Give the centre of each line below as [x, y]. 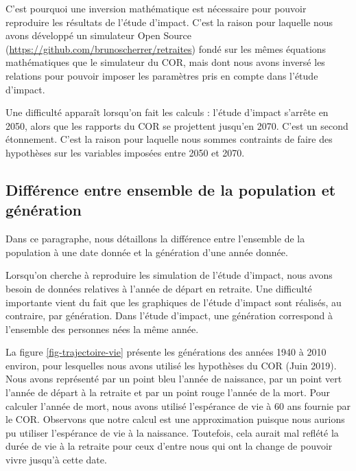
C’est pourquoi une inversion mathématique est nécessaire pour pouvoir [156, 8]
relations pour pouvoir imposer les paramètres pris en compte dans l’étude [162, 75]
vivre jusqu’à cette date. [56, 460]
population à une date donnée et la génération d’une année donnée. [147, 252]
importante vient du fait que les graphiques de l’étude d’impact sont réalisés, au [174, 302]
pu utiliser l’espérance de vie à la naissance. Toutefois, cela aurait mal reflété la [172, 432]
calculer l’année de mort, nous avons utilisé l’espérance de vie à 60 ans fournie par [178, 405]
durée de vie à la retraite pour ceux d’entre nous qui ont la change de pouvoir [169, 446]
